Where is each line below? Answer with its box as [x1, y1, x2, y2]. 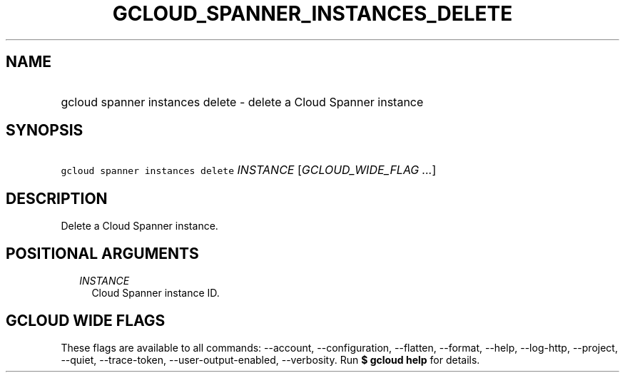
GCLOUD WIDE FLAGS [6, 311, 166, 330]
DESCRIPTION [6, 189, 108, 208]
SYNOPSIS [6, 121, 83, 140]
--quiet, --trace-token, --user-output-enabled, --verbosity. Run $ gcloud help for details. [61, 353, 480, 366]
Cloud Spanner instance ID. [91, 287, 220, 300]
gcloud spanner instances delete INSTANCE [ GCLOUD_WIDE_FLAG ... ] [61, 163, 437, 178]
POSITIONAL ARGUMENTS [6, 244, 199, 262]
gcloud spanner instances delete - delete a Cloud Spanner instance [61, 94, 424, 109]
